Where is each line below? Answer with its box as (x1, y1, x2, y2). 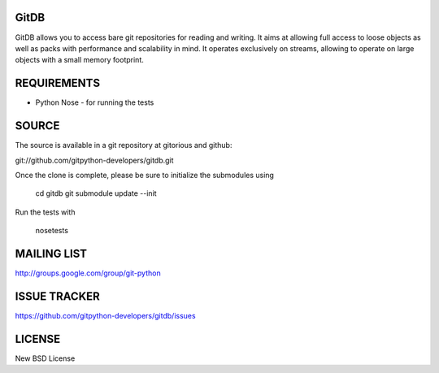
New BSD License (15, 353, 76, 363)
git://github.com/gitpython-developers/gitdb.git (15, 155, 174, 165)
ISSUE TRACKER (15, 289, 101, 303)
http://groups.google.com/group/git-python (15, 268, 162, 278)
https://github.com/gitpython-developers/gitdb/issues (15, 310, 196, 320)
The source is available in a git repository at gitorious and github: (15, 141, 233, 150)
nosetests (35, 226, 69, 236)
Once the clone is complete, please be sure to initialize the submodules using (15, 170, 274, 180)
